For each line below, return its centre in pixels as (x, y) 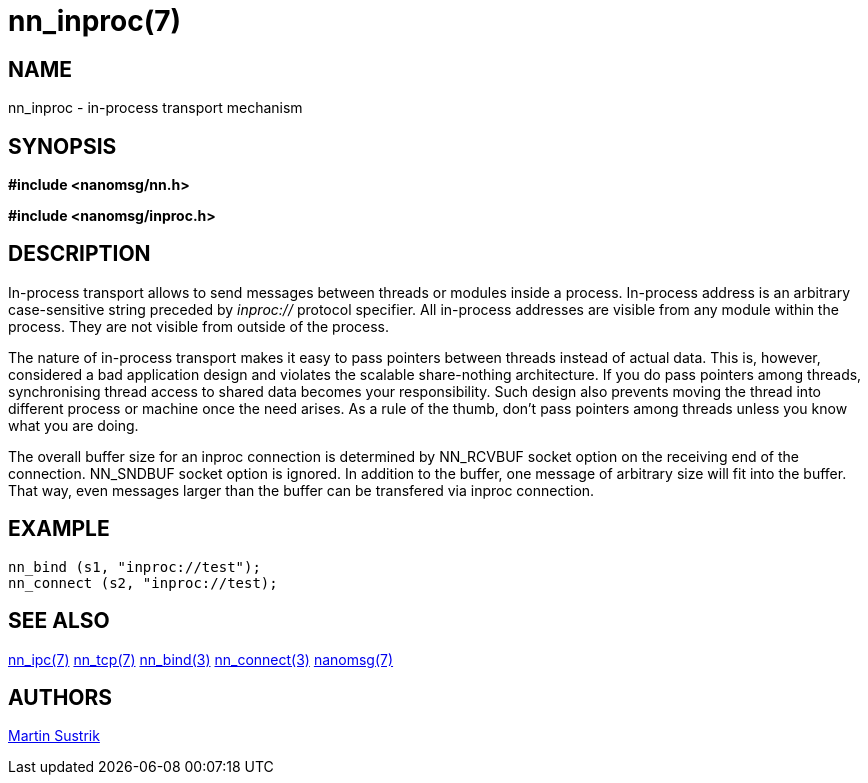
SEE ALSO (59, 621)
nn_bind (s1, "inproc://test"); (134, 566)
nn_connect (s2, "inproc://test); (143, 582)
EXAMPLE (59, 529)
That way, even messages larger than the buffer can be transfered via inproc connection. (301, 490)
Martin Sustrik (54, 736)
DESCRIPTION (79, 254)
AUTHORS (60, 697)
